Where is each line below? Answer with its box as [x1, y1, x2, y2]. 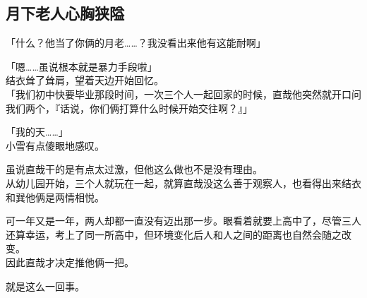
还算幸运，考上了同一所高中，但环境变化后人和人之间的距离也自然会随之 [6, 227, 342, 242]
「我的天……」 [6, 124, 68, 139]
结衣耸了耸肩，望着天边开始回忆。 [6, 73, 164, 88]
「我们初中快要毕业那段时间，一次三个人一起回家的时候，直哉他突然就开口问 [6, 86, 361, 101]
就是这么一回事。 [6, 278, 85, 293]
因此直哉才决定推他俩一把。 [6, 254, 134, 269]
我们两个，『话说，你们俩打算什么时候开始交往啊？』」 [6, 100, 253, 115]
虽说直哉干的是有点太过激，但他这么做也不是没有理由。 [6, 162, 263, 177]
